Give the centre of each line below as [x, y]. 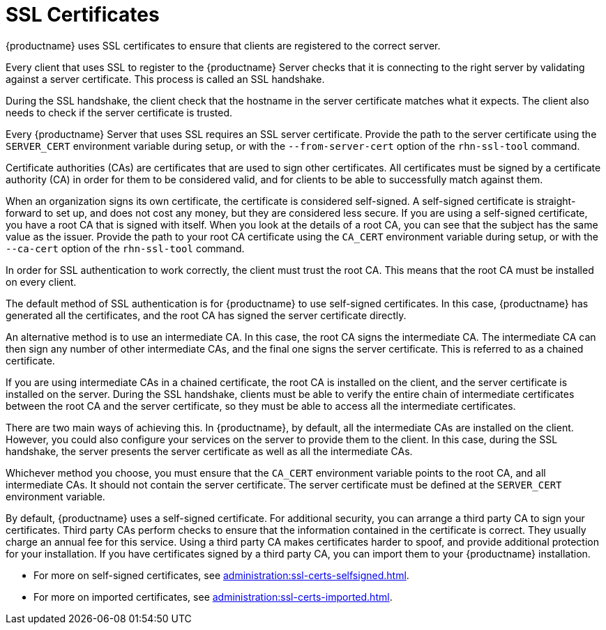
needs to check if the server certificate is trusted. [119, 112]
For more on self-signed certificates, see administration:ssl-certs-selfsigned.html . [221, 575]
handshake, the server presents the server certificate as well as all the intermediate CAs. [209, 451]
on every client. [41, 282]
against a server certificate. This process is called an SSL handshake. [165, 79]
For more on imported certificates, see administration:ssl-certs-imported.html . [213, 597]
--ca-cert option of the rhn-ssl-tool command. [125, 248]
